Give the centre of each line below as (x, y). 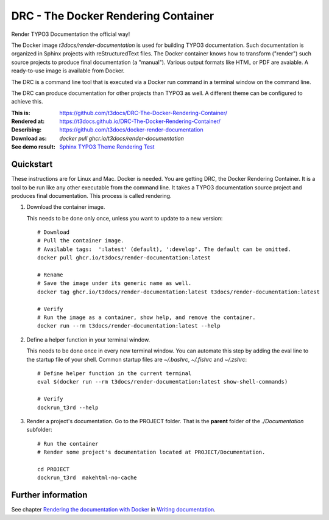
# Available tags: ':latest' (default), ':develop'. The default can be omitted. (164, 249)
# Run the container (68, 444)
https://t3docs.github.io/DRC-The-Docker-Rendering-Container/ (140, 121)
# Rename (50, 275)
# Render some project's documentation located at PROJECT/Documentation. (151, 452)
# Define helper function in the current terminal (115, 373)
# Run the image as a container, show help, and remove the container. (147, 318)
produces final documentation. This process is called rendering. (91, 195)
